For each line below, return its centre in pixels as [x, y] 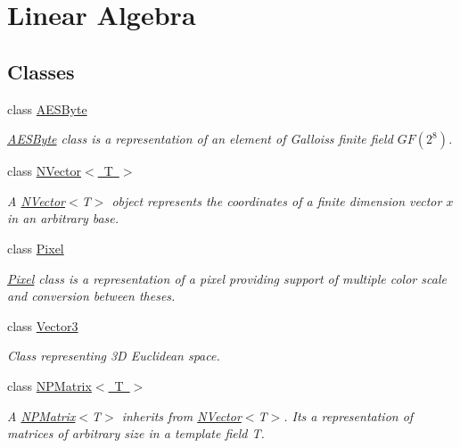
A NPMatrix [41, 415]
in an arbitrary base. [63, 218]
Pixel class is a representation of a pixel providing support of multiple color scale [227, 278]
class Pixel [36, 248]
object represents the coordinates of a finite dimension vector [277, 200]
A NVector [37, 200]
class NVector [45, 171]
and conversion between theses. [91, 296]
